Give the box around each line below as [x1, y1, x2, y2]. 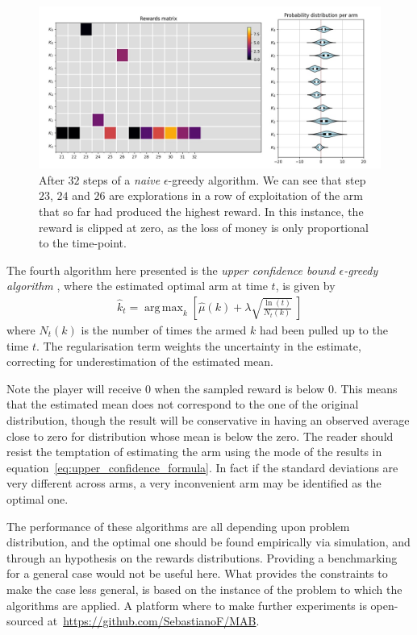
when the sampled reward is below [154, 380, 325, 396]
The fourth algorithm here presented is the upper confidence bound [6, 261, 336, 278]
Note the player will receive [6, 380, 142, 396]
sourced [6, 612, 44, 629]
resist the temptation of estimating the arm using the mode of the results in [6, 443, 382, 460]
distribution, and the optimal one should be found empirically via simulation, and [6, 533, 411, 550]
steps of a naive [83, 171, 161, 188]
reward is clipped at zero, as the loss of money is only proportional [39, 218, 369, 235]
